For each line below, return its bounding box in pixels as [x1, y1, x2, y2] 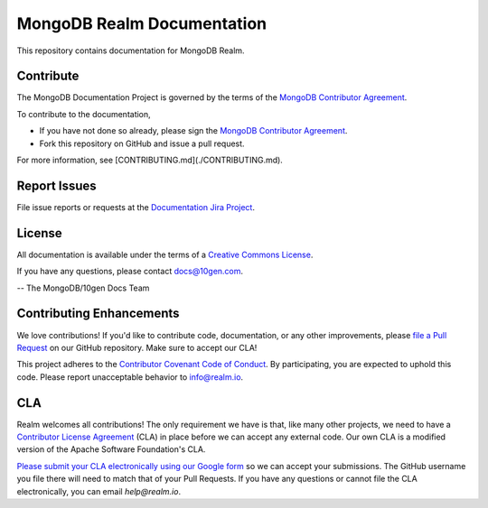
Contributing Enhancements [16, 306, 180, 321]
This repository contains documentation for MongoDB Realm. [16, 45, 245, 56]
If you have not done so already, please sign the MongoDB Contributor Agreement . [39, 125, 348, 136]
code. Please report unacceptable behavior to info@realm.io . [16, 371, 244, 383]
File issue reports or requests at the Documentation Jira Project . [16, 201, 255, 212]
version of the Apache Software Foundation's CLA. [16, 444, 206, 455]
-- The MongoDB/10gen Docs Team [16, 282, 150, 293]
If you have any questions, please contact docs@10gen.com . [16, 266, 244, 277]
